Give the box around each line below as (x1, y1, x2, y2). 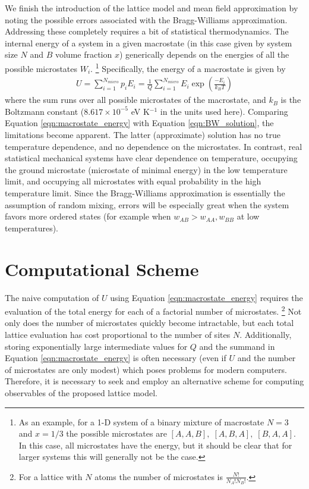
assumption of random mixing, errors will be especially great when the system (5, 198, 289, 211)
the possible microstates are (66, 427, 167, 440)
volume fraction (55, 48, 112, 61)
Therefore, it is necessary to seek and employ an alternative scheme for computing (5, 375, 304, 387)
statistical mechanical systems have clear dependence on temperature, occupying (5, 152, 298, 164)
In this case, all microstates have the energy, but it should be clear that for (18, 438, 292, 451)
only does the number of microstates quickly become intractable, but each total (5, 316, 294, 329)
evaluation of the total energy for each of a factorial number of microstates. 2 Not (5, 303, 302, 317)
